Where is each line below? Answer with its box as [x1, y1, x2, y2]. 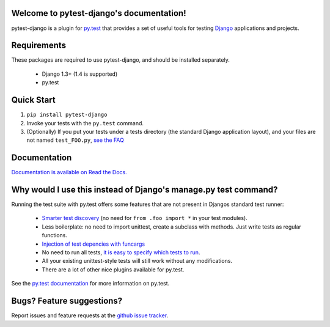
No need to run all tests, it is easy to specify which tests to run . [42, 249, 200, 256]
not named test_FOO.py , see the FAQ [26, 136, 125, 144]
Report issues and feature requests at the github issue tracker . [11, 312, 169, 319]
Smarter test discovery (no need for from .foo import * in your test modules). [42, 215, 248, 222]
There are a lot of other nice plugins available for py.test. [42, 266, 185, 273]
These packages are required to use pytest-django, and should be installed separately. [11, 56, 230, 64]
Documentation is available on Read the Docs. [11, 169, 128, 176]
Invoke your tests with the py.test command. [26, 119, 144, 127]
